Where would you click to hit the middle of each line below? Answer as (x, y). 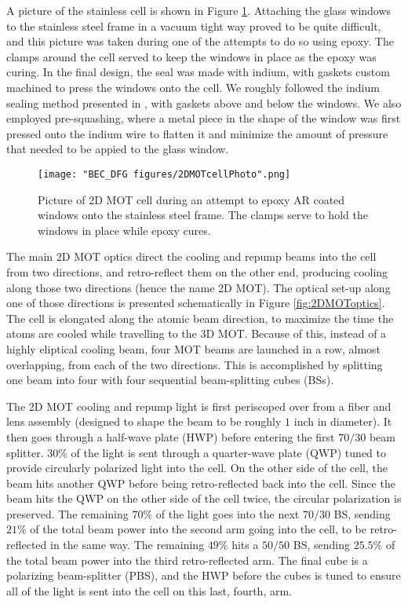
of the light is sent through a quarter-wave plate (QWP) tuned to (228, 452)
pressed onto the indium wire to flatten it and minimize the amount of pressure (197, 133)
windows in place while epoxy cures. (124, 230)
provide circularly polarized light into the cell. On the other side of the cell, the (197, 468)
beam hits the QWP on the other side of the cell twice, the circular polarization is (204, 498)
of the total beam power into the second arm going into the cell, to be (199, 529)
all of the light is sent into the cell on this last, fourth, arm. (149, 590)
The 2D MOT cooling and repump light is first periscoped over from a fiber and (199, 406)
